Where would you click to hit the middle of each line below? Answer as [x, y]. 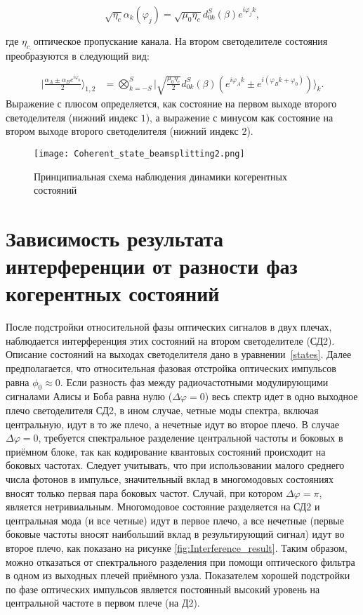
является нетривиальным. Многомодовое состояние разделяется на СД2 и [163, 507]
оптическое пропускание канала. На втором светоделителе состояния [180, 41]
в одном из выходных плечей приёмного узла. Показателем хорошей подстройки [178, 575]
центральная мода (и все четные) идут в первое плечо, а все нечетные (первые [175, 520]
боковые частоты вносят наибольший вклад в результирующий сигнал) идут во [175, 534]
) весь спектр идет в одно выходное [281, 396]
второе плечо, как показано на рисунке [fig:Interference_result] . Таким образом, [177, 547]
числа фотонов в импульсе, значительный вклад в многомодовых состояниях [170, 478]
